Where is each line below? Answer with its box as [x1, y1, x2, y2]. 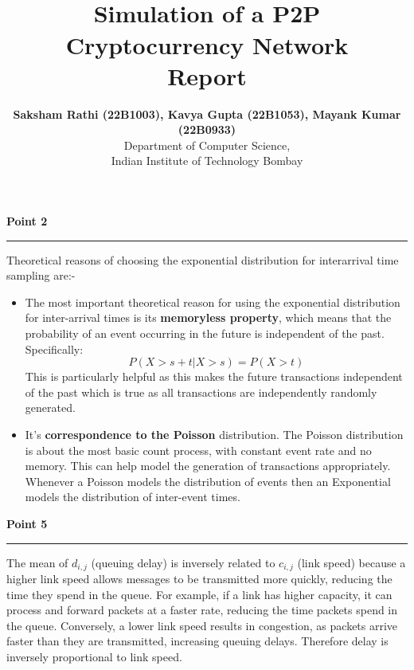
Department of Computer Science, [123, 136, 291, 153]
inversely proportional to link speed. [6, 648, 182, 664]
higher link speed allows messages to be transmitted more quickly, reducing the [6, 570, 393, 587]
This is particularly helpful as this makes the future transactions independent [25, 368, 403, 385]
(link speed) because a [297, 554, 406, 570]
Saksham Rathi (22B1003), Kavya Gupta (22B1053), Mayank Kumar [13, 105, 401, 122]
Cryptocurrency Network [65, 28, 349, 61]
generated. [25, 399, 76, 416]
